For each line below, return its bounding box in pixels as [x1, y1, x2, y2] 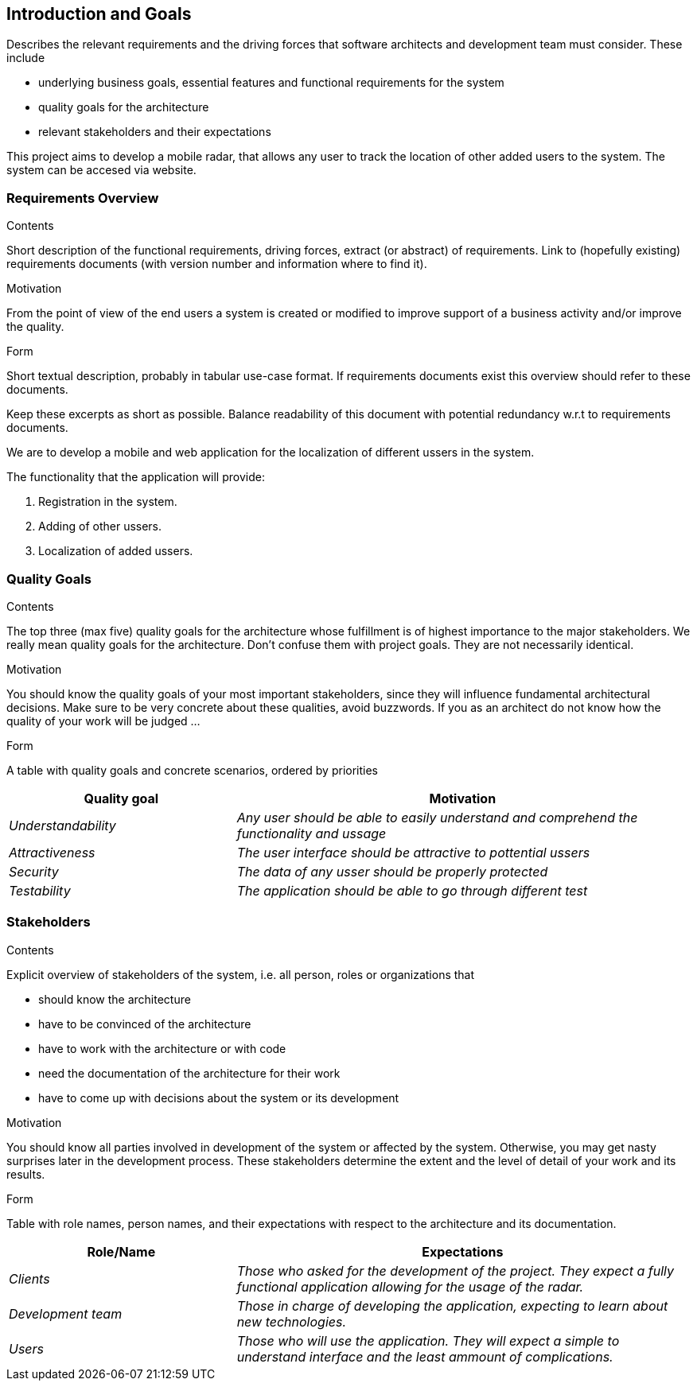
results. [6, 1167, 45, 1181]
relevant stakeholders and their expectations [38, 125, 271, 139]
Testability [9, 882, 71, 899]
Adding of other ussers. [38, 519, 162, 534]
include [6, 51, 45, 65]
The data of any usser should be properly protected [236, 863, 548, 880]
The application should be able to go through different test [236, 882, 588, 899]
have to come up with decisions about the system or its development [38, 1090, 399, 1105]
